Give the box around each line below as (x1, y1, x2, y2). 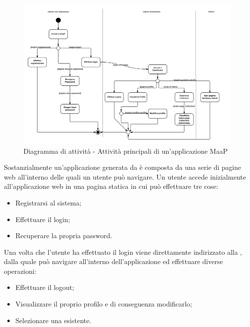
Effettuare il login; (15, 214, 70, 224)
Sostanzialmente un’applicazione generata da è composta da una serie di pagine (4, 162, 241, 172)
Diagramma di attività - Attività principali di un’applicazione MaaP (23, 145, 228, 156)
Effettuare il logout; (15, 282, 75, 292)
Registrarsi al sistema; (15, 197, 81, 207)
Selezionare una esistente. (15, 315, 92, 325)
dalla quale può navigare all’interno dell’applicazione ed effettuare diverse (4, 256, 223, 266)
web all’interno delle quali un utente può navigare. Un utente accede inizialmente (4, 171, 246, 182)
